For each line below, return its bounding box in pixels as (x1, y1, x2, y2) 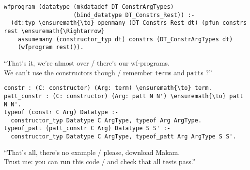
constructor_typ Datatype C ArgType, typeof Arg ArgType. (11, 117, 202, 124)
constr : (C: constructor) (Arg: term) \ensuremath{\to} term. (4, 85, 212, 92)
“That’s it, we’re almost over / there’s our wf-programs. (4, 57, 170, 68)
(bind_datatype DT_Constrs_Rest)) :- (73, 11, 195, 18)
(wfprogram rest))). (17, 44, 84, 51)
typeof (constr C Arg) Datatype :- (4, 109, 119, 116)
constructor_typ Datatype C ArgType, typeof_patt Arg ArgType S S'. (11, 133, 236, 140)
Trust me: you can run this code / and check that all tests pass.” (4, 156, 196, 167)
